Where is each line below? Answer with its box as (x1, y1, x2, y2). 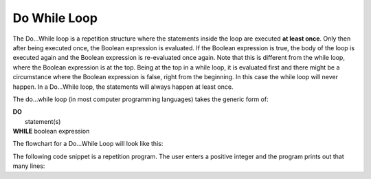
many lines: (12, 162, 45, 170)
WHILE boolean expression (12, 127, 90, 136)
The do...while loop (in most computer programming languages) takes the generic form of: (12, 95, 269, 103)
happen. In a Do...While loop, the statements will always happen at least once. (12, 83, 234, 91)
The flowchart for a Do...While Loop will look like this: (12, 140, 164, 148)
